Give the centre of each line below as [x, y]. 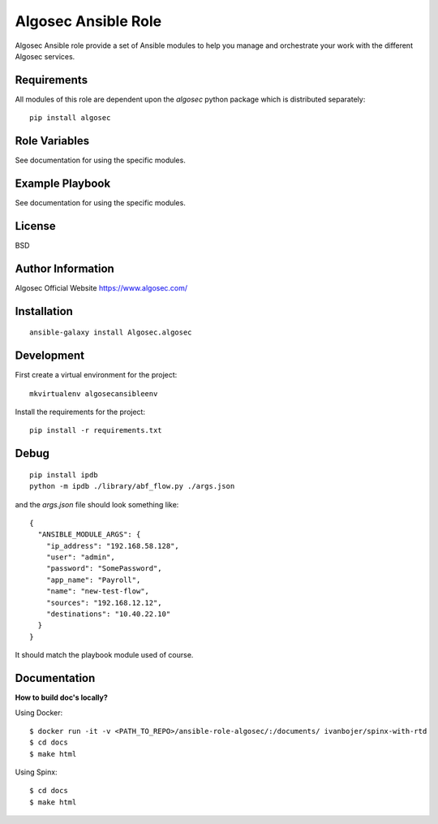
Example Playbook [63, 183]
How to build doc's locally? [62, 697]
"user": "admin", [80, 557]
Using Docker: [39, 712]
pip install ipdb [64, 475]
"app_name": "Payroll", [93, 580]
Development [50, 356]
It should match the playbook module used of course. [104, 655]
